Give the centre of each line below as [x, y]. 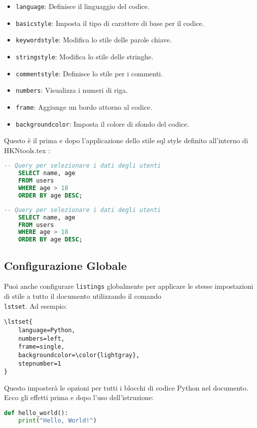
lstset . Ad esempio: [36, 306]
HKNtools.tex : [27, 150]
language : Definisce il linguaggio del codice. [83, 6]
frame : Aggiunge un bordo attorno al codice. [84, 107]
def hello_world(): [36, 413]
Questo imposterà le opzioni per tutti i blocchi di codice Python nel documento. [126, 387]
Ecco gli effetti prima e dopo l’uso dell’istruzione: [79, 397]
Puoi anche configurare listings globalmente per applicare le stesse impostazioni [129, 286]
